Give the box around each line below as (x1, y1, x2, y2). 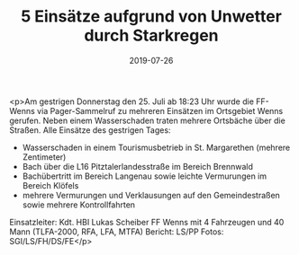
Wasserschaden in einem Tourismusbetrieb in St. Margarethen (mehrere (22, 142, 291, 153)
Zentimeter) (22, 151, 67, 163)
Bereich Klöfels (22, 180, 79, 190)
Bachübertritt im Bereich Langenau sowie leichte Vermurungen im (22, 171, 267, 181)
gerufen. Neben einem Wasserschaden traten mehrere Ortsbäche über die (9, 115, 285, 126)
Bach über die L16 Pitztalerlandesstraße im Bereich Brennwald (22, 161, 254, 171)
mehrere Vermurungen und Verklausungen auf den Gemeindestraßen (22, 189, 281, 200)
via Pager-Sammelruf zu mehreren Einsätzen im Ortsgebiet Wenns (37, 105, 284, 116)
